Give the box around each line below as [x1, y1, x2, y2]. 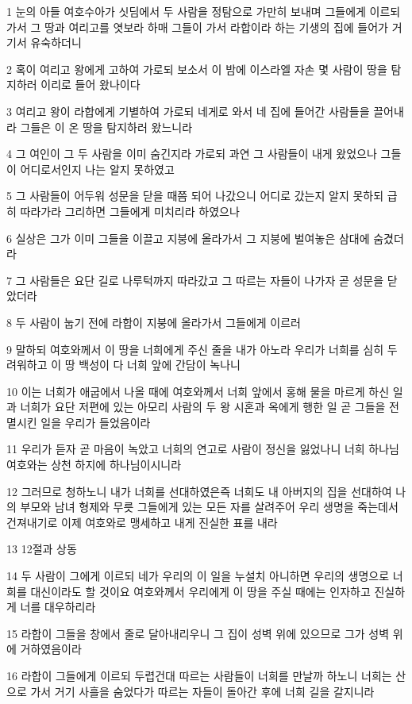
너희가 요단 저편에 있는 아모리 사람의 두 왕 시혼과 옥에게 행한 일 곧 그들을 [20, 398, 386, 415]
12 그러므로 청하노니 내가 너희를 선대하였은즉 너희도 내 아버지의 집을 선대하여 [6, 483, 392, 499]
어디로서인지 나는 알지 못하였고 [20, 160, 175, 177]
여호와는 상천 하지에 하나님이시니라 [6, 456, 182, 473]
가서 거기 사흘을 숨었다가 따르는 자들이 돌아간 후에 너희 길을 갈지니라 [30, 683, 375, 699]
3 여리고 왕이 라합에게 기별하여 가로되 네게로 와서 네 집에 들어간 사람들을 [6, 102, 370, 119]
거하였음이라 [20, 641, 82, 657]
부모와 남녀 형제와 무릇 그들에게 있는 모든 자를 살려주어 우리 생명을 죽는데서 [20, 498, 399, 515]
